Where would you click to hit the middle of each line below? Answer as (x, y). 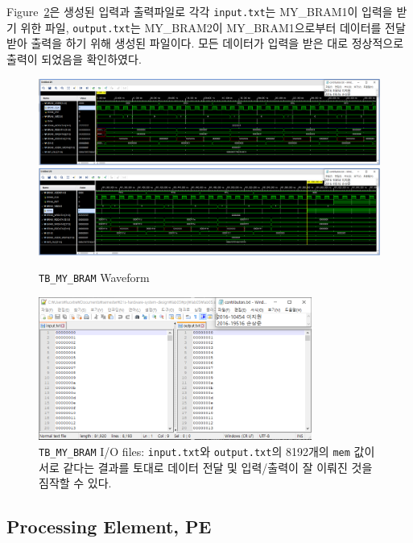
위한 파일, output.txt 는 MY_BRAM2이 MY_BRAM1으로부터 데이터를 (201, 27)
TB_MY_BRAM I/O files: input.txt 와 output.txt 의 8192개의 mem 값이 (207, 451)
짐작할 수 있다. (75, 483)
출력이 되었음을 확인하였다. (74, 58)
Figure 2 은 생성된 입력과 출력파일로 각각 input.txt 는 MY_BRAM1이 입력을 (200, 11)
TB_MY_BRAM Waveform (94, 278)
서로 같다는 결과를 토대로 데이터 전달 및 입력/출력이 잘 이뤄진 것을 (206, 467)
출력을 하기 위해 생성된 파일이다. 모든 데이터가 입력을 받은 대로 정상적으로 (217, 43)
